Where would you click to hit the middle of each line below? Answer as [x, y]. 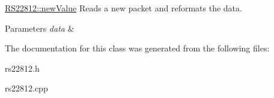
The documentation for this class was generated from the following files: [137, 48]
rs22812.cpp [26, 88]
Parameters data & [40, 28]
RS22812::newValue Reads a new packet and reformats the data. [123, 8]
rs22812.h [22, 68]
